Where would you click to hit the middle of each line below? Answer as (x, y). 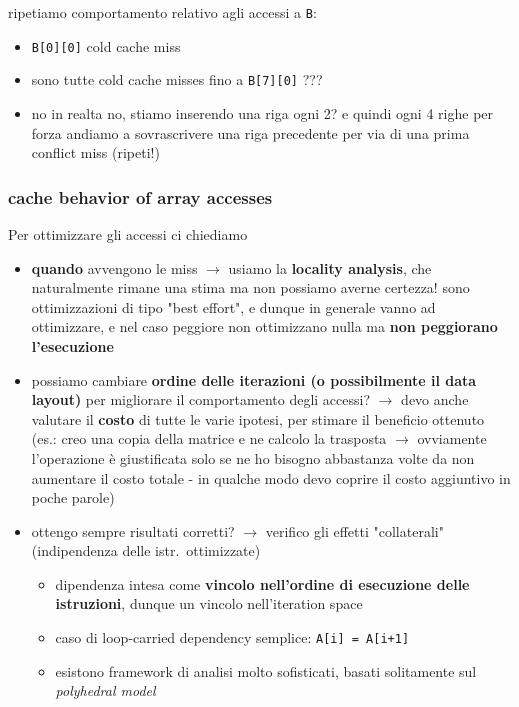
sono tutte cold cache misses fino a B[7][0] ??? (177, 79)
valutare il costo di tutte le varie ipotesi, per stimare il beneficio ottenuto (258, 418)
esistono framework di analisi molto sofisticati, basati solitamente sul (266, 670)
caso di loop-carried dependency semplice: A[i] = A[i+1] (232, 637)
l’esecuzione (72, 345)
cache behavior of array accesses (140, 196)
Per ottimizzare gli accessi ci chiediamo (128, 233)
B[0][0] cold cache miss (106, 45)
